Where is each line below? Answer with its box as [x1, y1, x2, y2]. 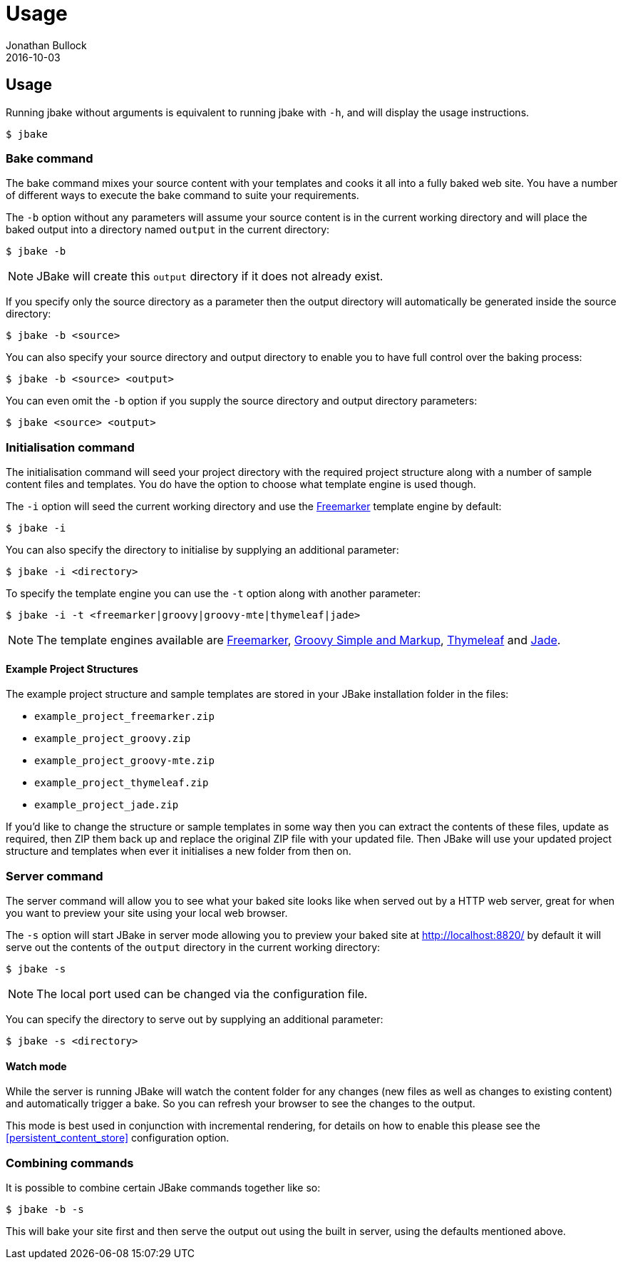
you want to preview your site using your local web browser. [6, 907, 288, 920]
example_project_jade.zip [34, 799, 179, 811]
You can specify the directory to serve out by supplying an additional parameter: [6, 1013, 383, 1026]
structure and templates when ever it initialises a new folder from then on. [6, 845, 351, 858]
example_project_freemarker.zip [34, 711, 215, 723]
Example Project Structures [6, 662, 138, 675]
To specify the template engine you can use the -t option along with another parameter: [6, 587, 421, 600]
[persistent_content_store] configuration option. [6, 1132, 230, 1144]
